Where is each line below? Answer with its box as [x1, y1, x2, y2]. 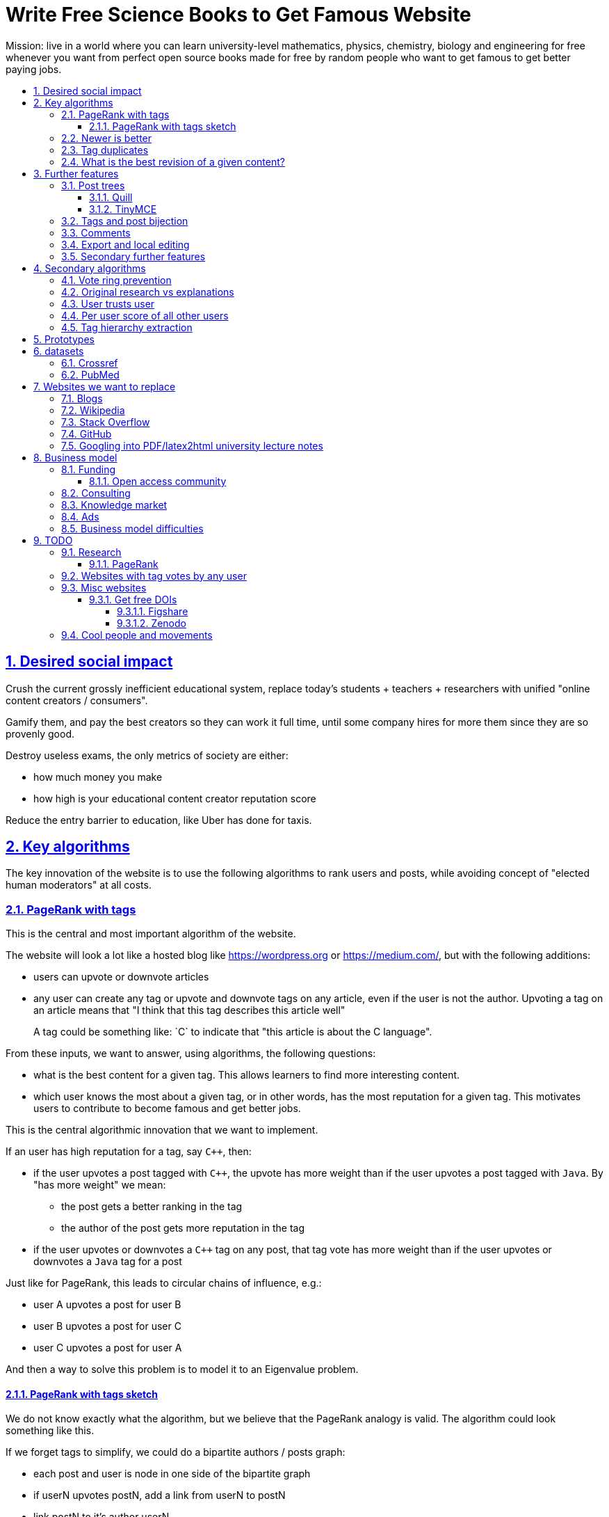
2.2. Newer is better [61, 132, 152, 144]
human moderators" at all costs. [6, 879, 152, 891]
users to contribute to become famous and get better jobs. [33, 1102, 301, 1115]
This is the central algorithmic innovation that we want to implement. [6, 1124, 318, 1136]
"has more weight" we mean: [33, 1179, 166, 1191]
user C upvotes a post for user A [33, 1342, 182, 1354]
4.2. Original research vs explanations [61, 285, 234, 298]
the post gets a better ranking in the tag [61, 1200, 243, 1213]
